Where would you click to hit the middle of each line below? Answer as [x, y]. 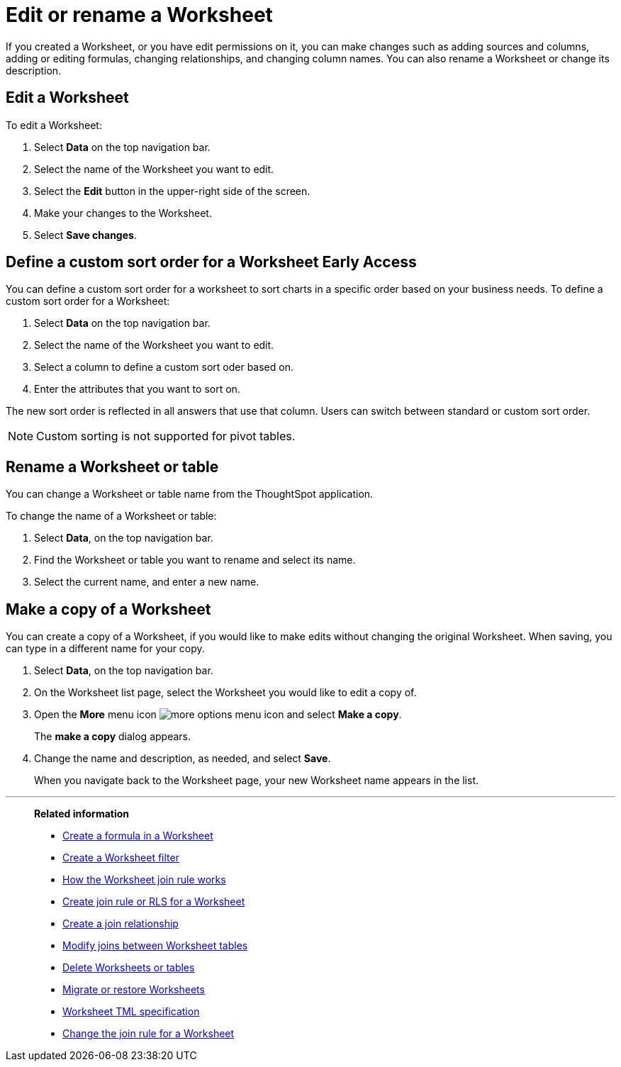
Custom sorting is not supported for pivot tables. [166, 436]
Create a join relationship [121, 924]
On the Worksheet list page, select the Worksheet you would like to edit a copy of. [225, 693]
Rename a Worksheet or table [112, 467]
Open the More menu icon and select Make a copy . [218, 715]
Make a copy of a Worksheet [108, 609]
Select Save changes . [85, 235]
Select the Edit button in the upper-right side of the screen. [172, 191]
